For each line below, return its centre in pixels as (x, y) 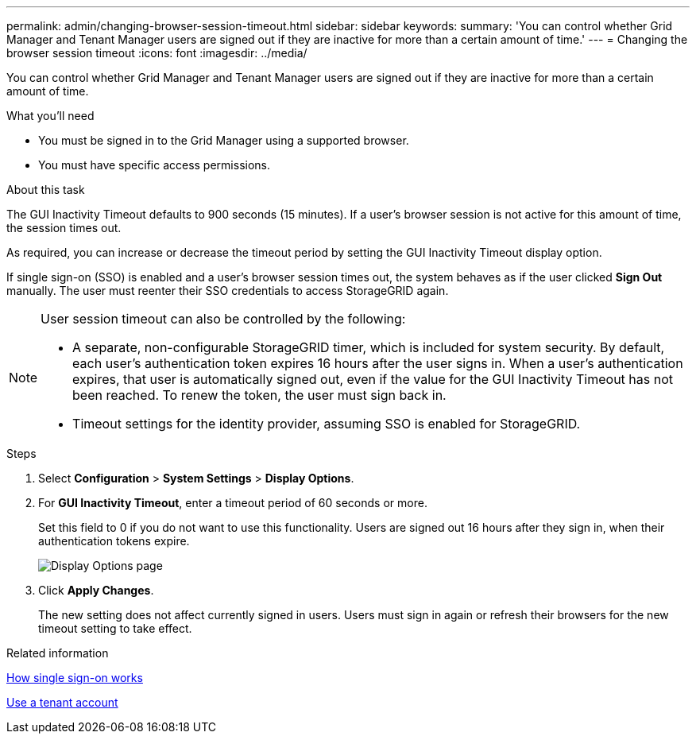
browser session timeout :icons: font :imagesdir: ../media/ (157, 53)
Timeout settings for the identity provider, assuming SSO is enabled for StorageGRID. (327, 424)
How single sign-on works (75, 678)
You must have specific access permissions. (155, 165)
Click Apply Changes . (96, 590)
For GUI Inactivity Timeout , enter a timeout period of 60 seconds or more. (233, 503)
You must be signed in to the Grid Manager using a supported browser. (224, 140)
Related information (58, 653)
